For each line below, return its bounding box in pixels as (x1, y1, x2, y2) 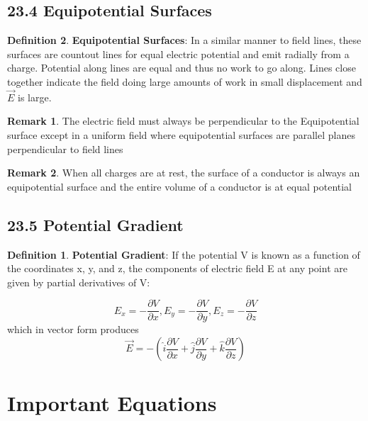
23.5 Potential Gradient (7, 213, 184, 235)
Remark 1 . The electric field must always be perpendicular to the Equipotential (7, 113, 359, 128)
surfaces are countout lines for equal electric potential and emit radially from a (7, 46, 350, 61)
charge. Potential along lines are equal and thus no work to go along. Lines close (7, 60, 356, 75)
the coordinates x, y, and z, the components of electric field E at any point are (7, 261, 347, 276)
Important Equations (7, 388, 217, 417)
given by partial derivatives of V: (7, 274, 150, 289)
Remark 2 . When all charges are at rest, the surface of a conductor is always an (7, 165, 360, 180)
